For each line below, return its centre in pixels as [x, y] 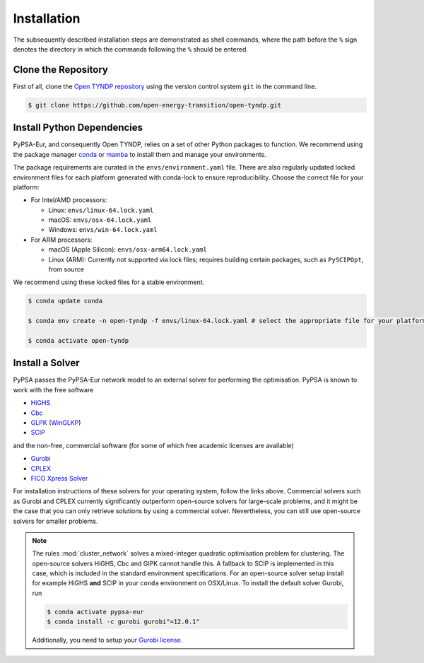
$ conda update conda [65, 301]
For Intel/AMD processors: [69, 200]
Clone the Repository [61, 70]
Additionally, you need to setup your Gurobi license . [107, 640]
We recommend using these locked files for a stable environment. [109, 282]
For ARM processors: [61, 240]
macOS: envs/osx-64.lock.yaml [100, 220]
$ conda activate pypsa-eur [95, 612]
